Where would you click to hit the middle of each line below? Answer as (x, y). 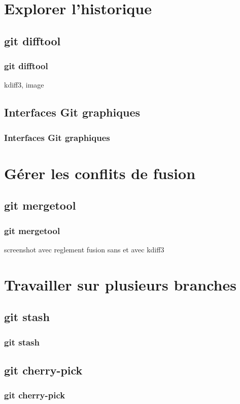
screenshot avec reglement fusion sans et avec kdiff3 (84, 249)
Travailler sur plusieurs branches (120, 284)
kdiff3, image (24, 85)
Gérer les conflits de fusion (100, 173)
